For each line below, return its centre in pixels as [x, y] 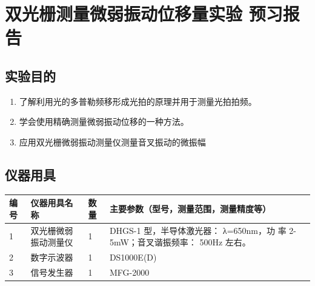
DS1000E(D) [133, 257]
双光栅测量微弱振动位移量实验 [124, 14]
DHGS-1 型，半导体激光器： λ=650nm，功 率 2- [203, 230]
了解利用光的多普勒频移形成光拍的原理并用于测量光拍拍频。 [138, 101]
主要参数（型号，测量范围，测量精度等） [190, 209]
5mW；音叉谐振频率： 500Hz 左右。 [180, 242]
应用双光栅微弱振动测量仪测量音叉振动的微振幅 [112, 141]
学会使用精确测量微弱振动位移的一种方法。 [104, 121]
